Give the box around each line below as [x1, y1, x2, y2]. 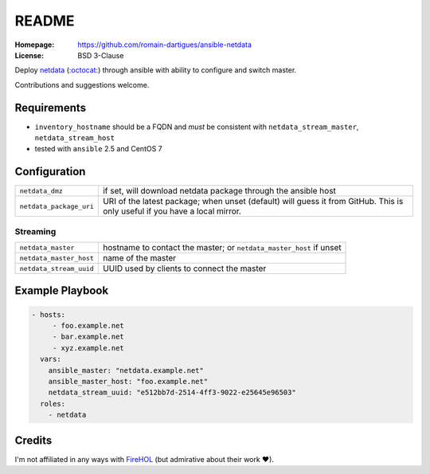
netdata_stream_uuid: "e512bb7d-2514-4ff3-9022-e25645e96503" [48, 388, 296, 398]
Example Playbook [14, 284, 109, 298]
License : [14, 50, 44, 60]
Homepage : [14, 40, 55, 49]
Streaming [14, 225, 57, 237]
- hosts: [31, 310, 66, 319]
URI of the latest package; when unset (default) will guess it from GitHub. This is [102, 196, 404, 207]
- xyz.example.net [52, 343, 125, 352]
